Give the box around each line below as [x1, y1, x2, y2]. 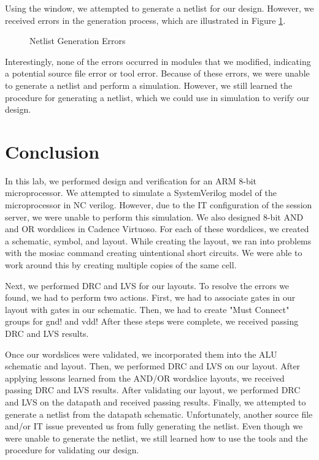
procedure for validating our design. [5, 443, 139, 456]
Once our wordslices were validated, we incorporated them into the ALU [5, 347, 277, 360]
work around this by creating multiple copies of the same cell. [5, 258, 237, 271]
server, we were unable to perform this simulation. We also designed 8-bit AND [5, 210, 304, 223]
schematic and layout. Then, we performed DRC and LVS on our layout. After [5, 360, 301, 372]
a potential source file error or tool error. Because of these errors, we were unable [5, 67, 310, 80]
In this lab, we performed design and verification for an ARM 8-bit [5, 174, 257, 187]
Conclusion [5, 138, 100, 164]
